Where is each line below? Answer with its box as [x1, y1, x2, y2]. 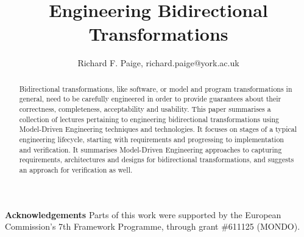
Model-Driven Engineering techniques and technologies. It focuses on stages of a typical [19, 124, 297, 134]
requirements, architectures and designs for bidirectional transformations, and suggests [19, 154, 294, 165]
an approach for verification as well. [19, 164, 133, 174]
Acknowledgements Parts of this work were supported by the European [5, 208, 281, 221]
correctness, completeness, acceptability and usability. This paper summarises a [19, 104, 271, 114]
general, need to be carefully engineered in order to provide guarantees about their [19, 94, 281, 104]
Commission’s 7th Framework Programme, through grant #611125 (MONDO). [5, 220, 300, 233]
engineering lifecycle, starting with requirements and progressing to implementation [19, 134, 284, 144]
